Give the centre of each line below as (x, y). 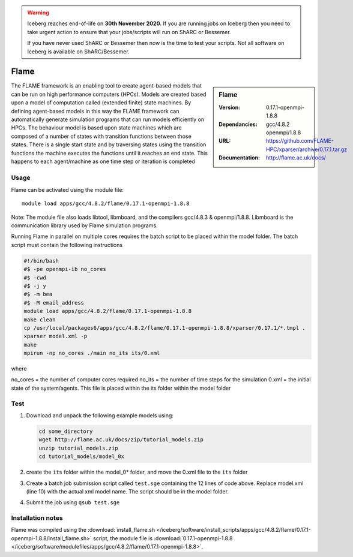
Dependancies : (238, 124)
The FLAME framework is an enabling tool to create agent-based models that (107, 86)
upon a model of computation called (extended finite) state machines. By (101, 103)
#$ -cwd (35, 278)
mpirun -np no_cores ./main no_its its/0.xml (92, 353)
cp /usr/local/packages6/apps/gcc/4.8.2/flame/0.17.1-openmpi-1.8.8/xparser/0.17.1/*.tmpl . (164, 328)
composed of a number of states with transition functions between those (101, 136)
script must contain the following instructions (67, 245)
